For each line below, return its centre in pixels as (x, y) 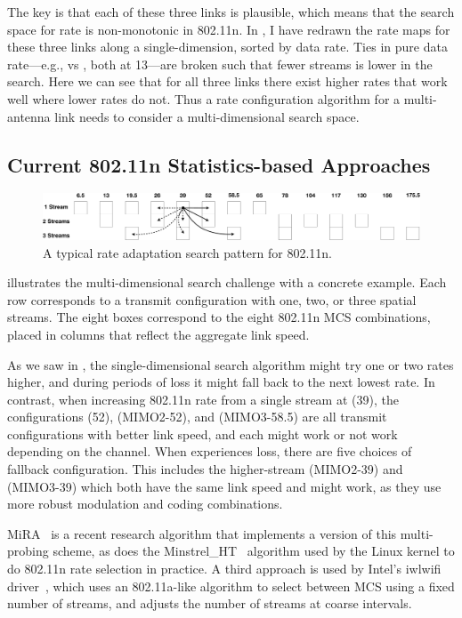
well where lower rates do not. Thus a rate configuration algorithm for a (204, 98)
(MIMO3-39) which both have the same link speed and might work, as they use (224, 486)
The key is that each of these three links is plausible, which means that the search (231, 12)
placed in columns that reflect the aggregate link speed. (158, 334)
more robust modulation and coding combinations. (145, 504)
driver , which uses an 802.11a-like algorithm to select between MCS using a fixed (231, 586)
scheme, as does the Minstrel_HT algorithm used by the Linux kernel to (254, 551)
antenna (29, 116)
